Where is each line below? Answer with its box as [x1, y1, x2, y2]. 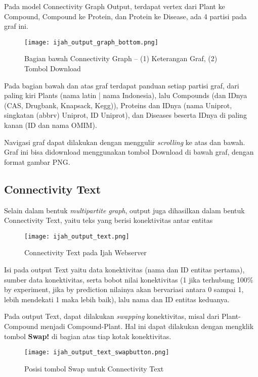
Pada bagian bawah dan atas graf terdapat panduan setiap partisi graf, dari [4, 80, 239, 90]
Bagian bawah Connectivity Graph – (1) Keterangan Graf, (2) [24, 53, 218, 64]
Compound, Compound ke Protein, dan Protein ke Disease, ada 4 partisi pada [4, 11, 247, 21]
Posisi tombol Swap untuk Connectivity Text [24, 363, 164, 373]
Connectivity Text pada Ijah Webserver [24, 247, 147, 258]
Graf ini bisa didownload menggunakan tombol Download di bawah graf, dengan [4, 147, 254, 157]
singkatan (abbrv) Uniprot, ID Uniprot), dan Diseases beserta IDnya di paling [4, 110, 247, 120]
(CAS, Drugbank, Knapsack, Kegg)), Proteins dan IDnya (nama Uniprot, [4, 100, 232, 110]
